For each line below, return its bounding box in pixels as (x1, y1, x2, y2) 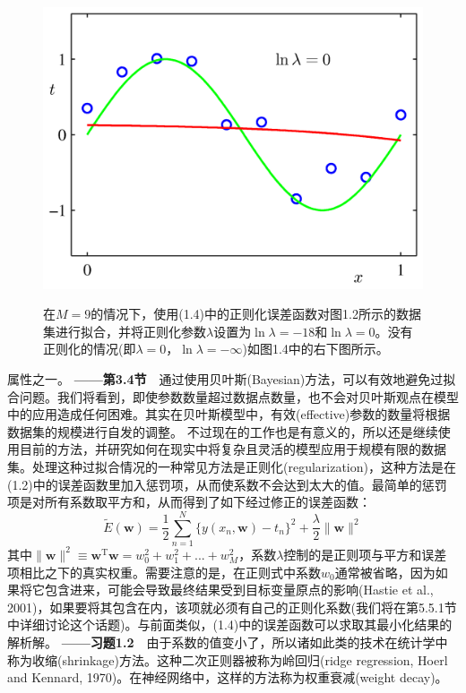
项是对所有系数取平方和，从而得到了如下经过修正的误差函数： (7, 492, 371, 511)
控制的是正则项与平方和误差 (283, 544, 447, 563)
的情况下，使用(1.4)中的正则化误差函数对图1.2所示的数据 (91, 304, 421, 323)
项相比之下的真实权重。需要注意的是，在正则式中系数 (7, 562, 321, 581)
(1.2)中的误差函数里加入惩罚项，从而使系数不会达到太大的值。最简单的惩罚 (7, 475, 447, 493)
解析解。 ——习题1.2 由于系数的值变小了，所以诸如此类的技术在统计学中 (7, 632, 448, 651)
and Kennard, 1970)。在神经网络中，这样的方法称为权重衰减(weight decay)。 (7, 668, 448, 687)
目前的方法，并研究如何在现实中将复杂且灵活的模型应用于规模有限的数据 (19, 440, 446, 458)
